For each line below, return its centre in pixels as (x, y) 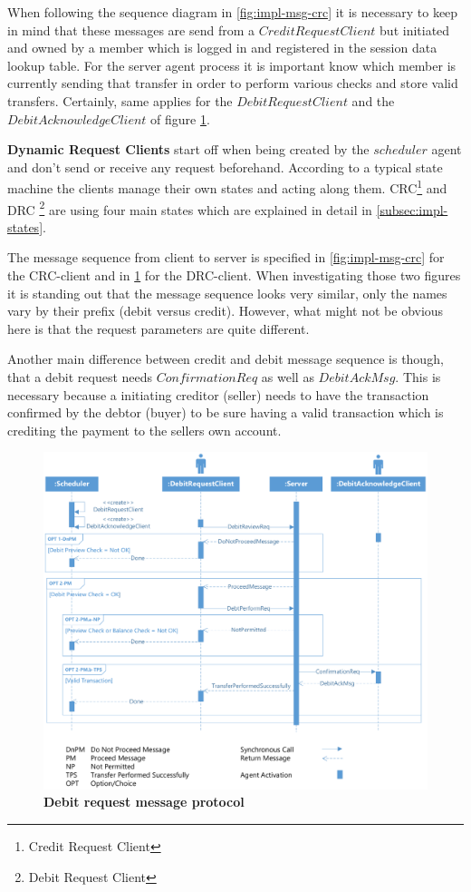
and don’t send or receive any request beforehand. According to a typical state (225, 167)
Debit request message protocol (144, 802)
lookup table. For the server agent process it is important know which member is (232, 65)
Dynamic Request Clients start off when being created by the (188, 149)
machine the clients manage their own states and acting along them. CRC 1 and (227, 186)
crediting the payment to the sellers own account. (144, 430)
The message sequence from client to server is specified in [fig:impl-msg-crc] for (226, 257)
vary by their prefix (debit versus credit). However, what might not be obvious (226, 311)
